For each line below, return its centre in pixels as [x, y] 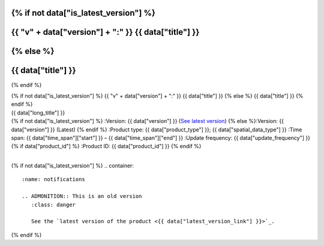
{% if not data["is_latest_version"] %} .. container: [73, 166]
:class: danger [53, 205]
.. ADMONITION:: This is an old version [82, 196]
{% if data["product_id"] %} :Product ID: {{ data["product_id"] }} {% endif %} [106, 146]
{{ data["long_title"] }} [38, 112]
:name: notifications [53, 179]
